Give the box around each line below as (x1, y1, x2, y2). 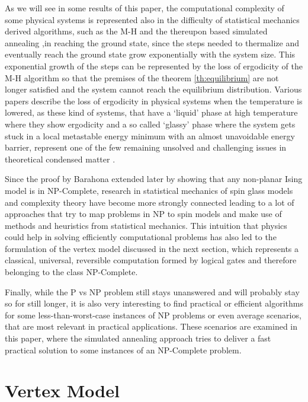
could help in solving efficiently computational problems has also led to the (5, 231, 277, 243)
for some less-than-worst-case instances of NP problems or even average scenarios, (5, 308, 301, 321)
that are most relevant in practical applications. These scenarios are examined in (5, 320, 298, 333)
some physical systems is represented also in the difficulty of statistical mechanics (5, 13, 300, 25)
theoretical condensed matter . (5, 152, 115, 165)
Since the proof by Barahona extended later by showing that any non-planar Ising (5, 173, 303, 185)
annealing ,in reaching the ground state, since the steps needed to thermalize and (5, 36, 300, 49)
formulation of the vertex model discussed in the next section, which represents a (5, 242, 299, 254)
